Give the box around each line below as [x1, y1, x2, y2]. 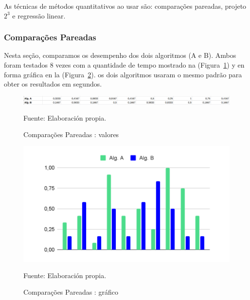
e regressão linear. [12, 10, 66, 20]
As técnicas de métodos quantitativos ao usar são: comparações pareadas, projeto [4, 1, 247, 11]
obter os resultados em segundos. [4, 79, 102, 89]
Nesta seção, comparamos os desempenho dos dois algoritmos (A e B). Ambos [4, 50, 236, 60]
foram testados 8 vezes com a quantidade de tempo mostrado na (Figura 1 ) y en [4, 60, 245, 70]
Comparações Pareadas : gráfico [23, 287, 118, 297]
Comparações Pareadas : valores [23, 129, 119, 139]
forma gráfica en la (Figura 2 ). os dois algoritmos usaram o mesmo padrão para [4, 69, 242, 79]
